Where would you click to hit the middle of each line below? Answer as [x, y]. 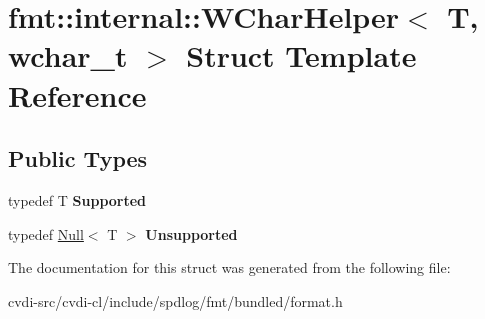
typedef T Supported [77, 199]
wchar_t [68, 55]
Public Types [78, 158]
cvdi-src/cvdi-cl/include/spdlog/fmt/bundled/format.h [175, 300]
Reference [77, 94]
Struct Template [301, 55]
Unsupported [191, 233]
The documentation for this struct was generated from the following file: [229, 267]
